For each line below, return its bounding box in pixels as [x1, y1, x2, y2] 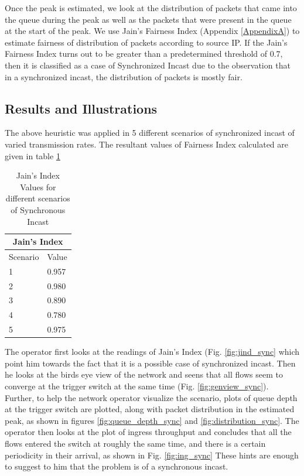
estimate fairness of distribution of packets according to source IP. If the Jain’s [5, 36, 288, 48]
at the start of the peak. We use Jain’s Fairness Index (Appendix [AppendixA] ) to [5, 25, 300, 37]
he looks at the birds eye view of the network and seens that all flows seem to [5, 368, 283, 381]
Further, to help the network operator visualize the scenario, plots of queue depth [5, 391, 298, 403]
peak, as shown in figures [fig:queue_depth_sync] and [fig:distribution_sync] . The [5, 414, 299, 426]
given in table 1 [5, 149, 60, 162]
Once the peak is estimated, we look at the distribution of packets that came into [5, 2, 297, 13]
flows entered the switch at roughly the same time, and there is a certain [5, 437, 266, 450]
